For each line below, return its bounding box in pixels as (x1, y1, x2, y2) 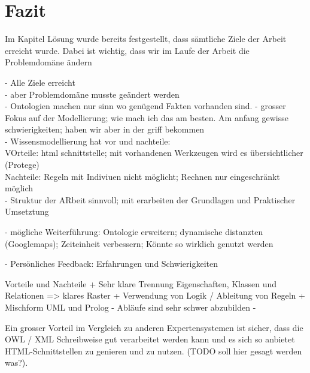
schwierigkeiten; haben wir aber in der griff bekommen (5, 123, 205, 136)
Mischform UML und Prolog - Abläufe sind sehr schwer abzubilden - (5, 301, 256, 313)
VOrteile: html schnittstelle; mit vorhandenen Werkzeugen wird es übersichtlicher (5, 146, 303, 159)
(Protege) (5, 158, 39, 171)
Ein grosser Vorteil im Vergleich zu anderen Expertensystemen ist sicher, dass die (5, 321, 303, 333)
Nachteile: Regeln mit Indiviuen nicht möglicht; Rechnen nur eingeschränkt (5, 170, 280, 182)
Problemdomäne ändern (5, 56, 92, 68)
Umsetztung (5, 205, 49, 218)
